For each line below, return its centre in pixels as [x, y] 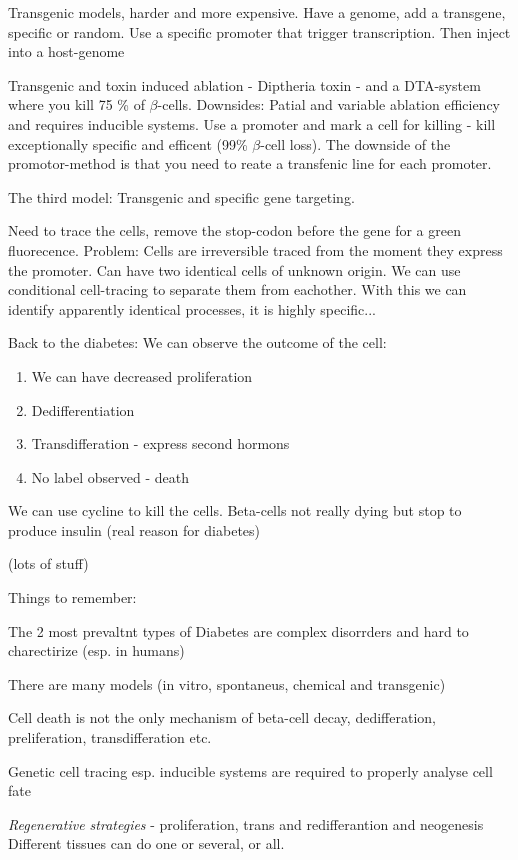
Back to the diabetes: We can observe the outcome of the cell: [197, 342]
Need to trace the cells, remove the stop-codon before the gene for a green [234, 230]
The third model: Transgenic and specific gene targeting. [181, 196]
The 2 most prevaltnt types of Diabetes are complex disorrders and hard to [238, 630]
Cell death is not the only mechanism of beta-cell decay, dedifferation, [222, 717]
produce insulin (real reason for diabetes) [134, 529]
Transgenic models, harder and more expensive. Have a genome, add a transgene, [257, 12]
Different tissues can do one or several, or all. [146, 843]
